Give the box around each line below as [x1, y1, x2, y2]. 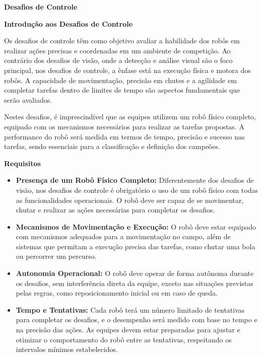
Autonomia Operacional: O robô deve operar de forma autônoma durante [16, 268, 254, 278]
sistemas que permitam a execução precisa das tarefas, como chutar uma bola [16, 241, 255, 251]
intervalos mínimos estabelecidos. [16, 344, 118, 354]
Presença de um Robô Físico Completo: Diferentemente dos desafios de [16, 175, 254, 185]
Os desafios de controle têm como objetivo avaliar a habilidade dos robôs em [4, 35, 240, 46]
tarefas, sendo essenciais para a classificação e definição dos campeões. [4, 141, 220, 152]
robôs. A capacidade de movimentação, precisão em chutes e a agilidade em [4, 75, 237, 85]
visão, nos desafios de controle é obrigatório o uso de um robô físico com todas [16, 184, 258, 195]
